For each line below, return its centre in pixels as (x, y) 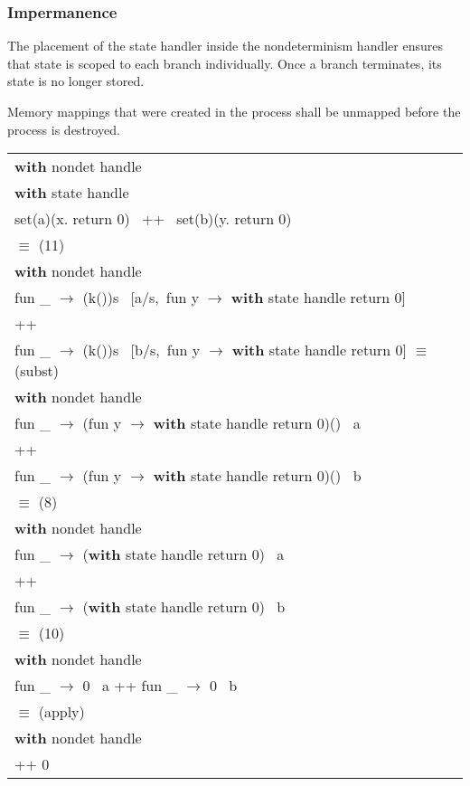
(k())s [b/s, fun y (141, 350)
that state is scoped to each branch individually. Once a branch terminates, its (225, 63)
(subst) (37, 371)
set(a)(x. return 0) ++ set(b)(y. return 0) (153, 219)
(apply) (61, 712)
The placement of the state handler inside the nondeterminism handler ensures (225, 46)
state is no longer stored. (76, 81)
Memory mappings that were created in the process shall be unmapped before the (234, 111)
